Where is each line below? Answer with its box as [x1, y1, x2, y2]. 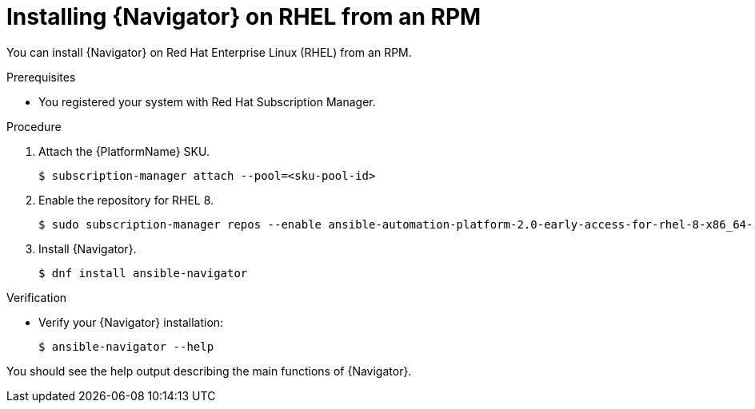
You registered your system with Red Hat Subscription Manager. [38, 94, 376, 109]
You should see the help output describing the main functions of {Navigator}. [6, 363, 412, 378]
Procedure [6, 119, 62, 133]
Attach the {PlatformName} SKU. [38, 144, 210, 158]
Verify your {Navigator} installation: [38, 315, 224, 329]
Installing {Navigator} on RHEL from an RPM [6, 3, 481, 30]
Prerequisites [6, 69, 76, 84]
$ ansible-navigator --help [38, 340, 214, 353]
